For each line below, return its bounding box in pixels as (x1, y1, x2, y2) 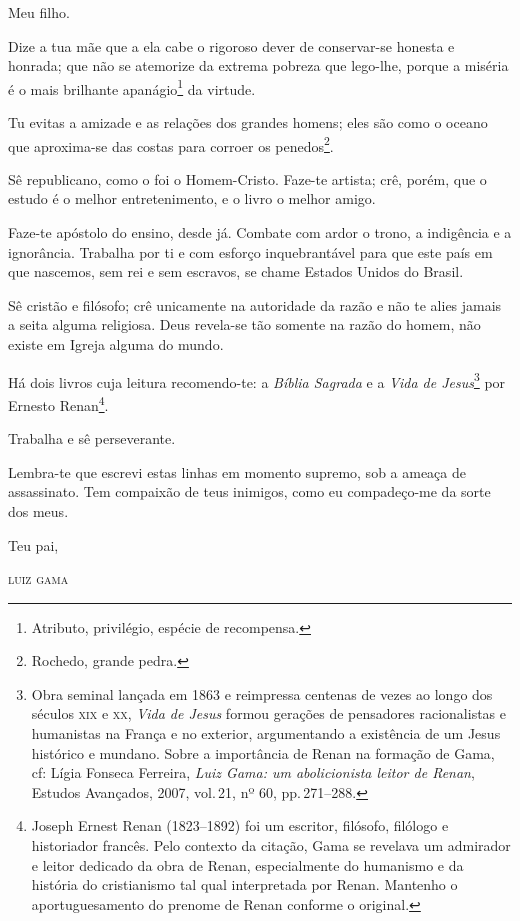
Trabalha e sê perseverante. (8, 428, 176, 449)
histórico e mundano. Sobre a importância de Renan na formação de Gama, (31, 742, 495, 763)
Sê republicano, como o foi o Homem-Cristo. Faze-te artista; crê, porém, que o (8, 168, 487, 189)
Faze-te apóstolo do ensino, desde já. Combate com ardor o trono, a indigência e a (8, 222, 512, 243)
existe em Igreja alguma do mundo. (8, 334, 224, 355)
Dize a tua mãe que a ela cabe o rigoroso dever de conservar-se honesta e (8, 35, 455, 56)
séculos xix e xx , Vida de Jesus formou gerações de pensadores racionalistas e (31, 703, 506, 724)
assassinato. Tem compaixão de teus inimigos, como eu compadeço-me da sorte (8, 481, 491, 502)
